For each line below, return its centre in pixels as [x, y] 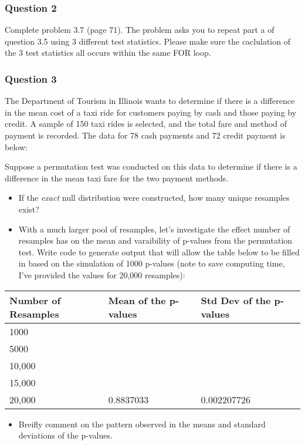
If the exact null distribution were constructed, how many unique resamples [154, 198]
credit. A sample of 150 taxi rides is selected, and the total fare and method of [146, 124]
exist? [29, 209]
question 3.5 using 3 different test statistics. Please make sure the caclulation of [148, 41]
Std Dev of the [236, 300]
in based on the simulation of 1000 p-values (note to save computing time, [152, 263]
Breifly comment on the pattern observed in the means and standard [142, 424]
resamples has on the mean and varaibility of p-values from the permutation [155, 240]
